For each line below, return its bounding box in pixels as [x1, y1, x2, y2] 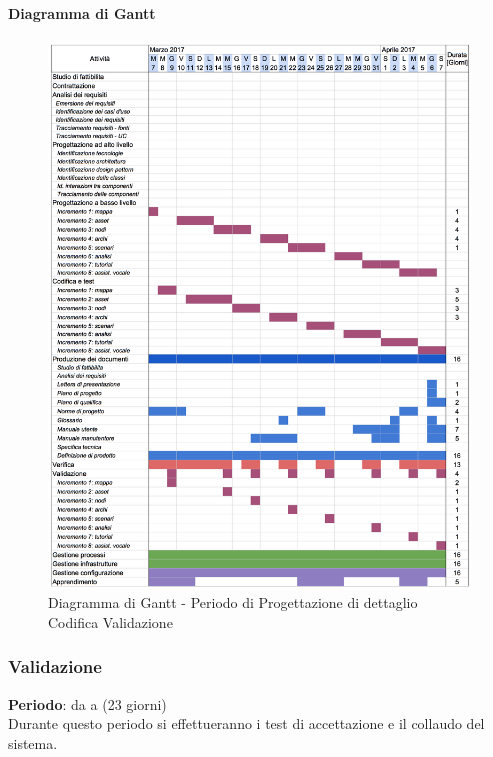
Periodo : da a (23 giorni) [8, 693, 167, 714]
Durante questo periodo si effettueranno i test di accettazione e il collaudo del [8, 713, 485, 734]
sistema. [8, 732, 58, 753]
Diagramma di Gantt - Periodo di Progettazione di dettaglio [48, 592, 418, 613]
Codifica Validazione [48, 611, 173, 632]
